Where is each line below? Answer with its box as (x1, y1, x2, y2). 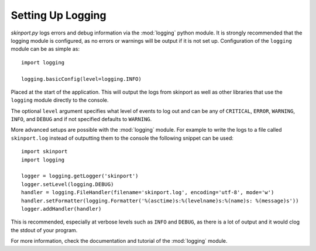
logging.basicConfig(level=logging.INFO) (21, 75, 142, 82)
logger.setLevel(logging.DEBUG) (21, 181, 114, 187)
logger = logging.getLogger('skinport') (21, 173, 139, 180)
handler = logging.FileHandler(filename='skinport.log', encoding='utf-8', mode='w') (21, 189, 274, 196)
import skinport (21, 148, 68, 155)
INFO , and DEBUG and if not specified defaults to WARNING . (11, 116, 152, 123)
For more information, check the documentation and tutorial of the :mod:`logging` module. (11, 238, 228, 245)
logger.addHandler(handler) (21, 205, 102, 212)
